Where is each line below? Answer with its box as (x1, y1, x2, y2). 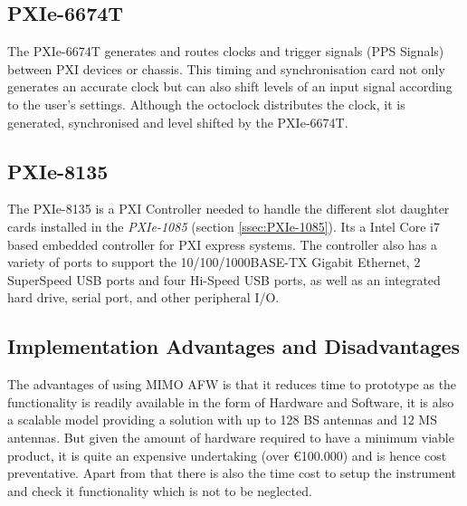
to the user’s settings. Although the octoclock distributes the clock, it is (7, 94, 405, 113)
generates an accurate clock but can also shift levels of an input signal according (7, 77, 453, 96)
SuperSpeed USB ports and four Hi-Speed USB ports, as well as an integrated (7, 270, 441, 289)
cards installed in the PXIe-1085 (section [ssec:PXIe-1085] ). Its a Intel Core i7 (7, 216, 440, 235)
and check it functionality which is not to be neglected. (7, 481, 312, 500)
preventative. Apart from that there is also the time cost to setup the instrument (7, 463, 456, 482)
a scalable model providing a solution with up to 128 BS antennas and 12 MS (7, 410, 437, 429)
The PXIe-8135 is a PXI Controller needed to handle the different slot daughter (7, 199, 450, 218)
